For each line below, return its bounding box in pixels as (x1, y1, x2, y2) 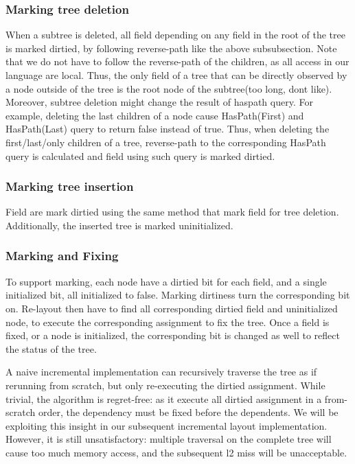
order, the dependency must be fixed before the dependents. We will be (38, 405, 339, 419)
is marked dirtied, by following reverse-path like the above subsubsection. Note (5, 40, 337, 55)
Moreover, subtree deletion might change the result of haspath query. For (5, 95, 313, 109)
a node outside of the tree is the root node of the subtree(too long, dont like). (5, 81, 332, 95)
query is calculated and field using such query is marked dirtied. (5, 148, 275, 163)
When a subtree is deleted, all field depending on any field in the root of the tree (5, 27, 345, 42)
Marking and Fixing (5, 247, 119, 264)
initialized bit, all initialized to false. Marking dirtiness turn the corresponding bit (5, 288, 350, 302)
